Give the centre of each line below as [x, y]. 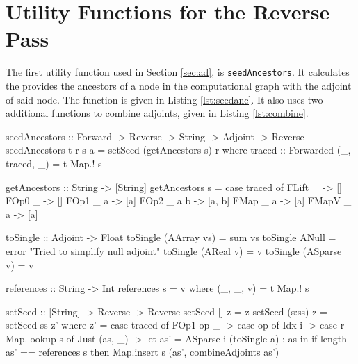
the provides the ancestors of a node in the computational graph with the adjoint [179, 85]
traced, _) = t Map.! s [54, 163]
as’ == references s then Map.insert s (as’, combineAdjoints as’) [143, 352]
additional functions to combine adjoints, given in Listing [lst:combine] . [157, 113]
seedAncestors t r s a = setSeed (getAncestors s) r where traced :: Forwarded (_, [178, 150]
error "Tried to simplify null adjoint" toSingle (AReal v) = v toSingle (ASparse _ [179, 250]
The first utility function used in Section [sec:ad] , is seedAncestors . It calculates [178, 72]
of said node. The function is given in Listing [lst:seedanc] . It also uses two [164, 99]
